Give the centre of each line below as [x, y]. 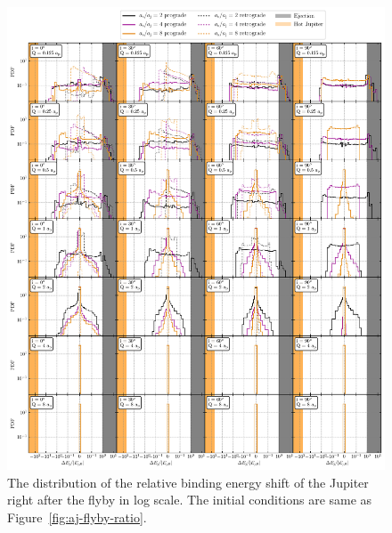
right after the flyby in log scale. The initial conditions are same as [190, 500]
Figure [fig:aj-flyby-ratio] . [77, 517]
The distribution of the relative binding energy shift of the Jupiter [188, 482]
